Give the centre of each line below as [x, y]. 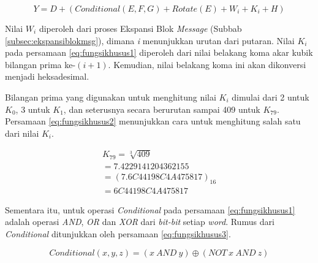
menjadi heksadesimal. [47, 76]
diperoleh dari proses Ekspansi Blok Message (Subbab [140, 28]
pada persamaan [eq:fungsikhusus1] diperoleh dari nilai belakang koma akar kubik [159, 52]
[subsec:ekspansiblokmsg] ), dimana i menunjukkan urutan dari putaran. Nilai [150, 40]
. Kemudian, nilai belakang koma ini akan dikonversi [207, 64]
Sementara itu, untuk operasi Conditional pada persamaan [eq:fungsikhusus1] [150, 209]
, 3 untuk [33, 109]
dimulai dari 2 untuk [271, 97]
